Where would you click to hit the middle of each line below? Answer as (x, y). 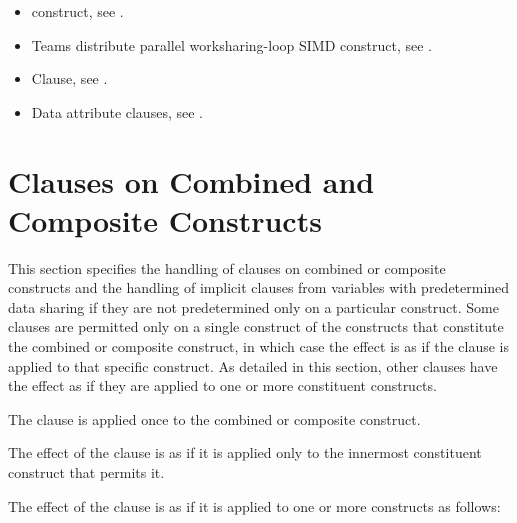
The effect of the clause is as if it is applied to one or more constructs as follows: (254, 505)
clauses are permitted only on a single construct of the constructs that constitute (256, 326)
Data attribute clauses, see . (117, 111)
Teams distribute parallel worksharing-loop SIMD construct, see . (231, 44)
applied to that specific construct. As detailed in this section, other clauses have (253, 365)
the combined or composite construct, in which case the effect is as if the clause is (259, 346)
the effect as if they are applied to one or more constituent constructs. (222, 385)
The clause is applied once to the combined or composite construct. (214, 418)
